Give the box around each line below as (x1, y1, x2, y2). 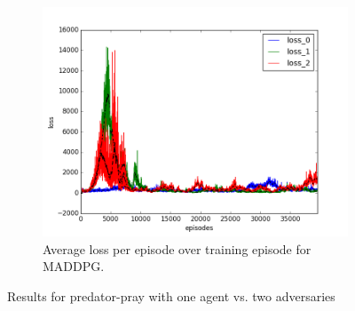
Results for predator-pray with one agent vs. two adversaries (7, 286, 335, 305)
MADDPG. (43, 257, 105, 275)
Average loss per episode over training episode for (43, 239, 312, 258)
